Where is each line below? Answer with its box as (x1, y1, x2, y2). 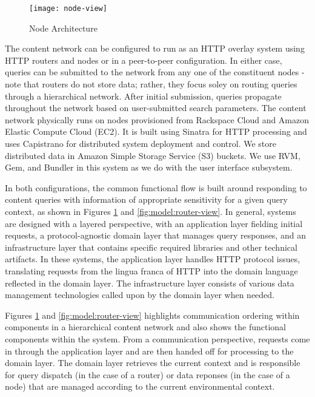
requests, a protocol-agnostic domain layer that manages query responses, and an (5, 229, 306, 242)
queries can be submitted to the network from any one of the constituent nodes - (5, 66, 305, 78)
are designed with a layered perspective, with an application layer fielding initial (5, 217, 303, 229)
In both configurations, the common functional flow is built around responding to (5, 181, 307, 194)
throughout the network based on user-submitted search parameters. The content (5, 101, 307, 114)
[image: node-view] (29, 4, 107, 13)
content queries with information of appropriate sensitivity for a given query (5, 193, 288, 206)
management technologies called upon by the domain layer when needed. (5, 288, 274, 301)
